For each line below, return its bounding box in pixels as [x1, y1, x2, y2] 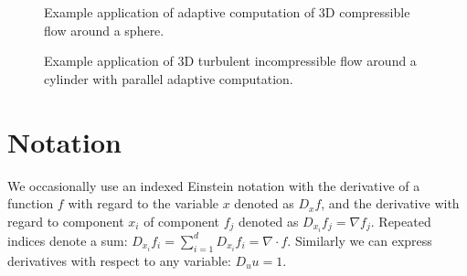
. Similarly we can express [287, 230, 432, 249]
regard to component [7, 211, 124, 230]
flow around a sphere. [44, 20, 165, 39]
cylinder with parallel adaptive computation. [44, 69, 293, 88]
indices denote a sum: [7, 230, 128, 249]
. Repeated [370, 211, 431, 230]
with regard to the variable [68, 194, 219, 213]
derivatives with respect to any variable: [7, 250, 231, 270]
